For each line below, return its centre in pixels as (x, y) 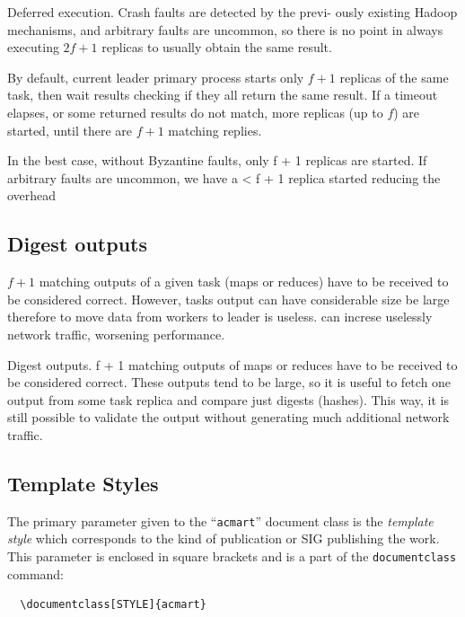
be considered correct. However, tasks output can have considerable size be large (228, 299)
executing (33, 47)
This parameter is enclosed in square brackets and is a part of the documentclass (232, 555)
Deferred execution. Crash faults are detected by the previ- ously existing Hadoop (232, 12)
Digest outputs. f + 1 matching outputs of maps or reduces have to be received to (232, 364)
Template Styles (83, 483)
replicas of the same (394, 77)
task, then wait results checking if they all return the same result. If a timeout (223, 95)
